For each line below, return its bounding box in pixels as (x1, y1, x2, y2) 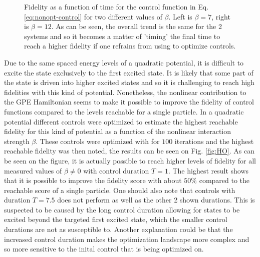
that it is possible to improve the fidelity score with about (4, 175, 182, 185)
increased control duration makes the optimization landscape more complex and (4, 233, 249, 244)
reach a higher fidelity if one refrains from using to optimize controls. (24, 40, 236, 51)
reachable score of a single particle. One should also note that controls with (4, 184, 235, 195)
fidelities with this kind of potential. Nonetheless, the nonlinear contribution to (4, 86, 246, 97)
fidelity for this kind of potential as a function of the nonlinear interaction (4, 126, 231, 136)
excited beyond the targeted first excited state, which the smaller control (4, 214, 227, 224)
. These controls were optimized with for (36, 135, 160, 146)
